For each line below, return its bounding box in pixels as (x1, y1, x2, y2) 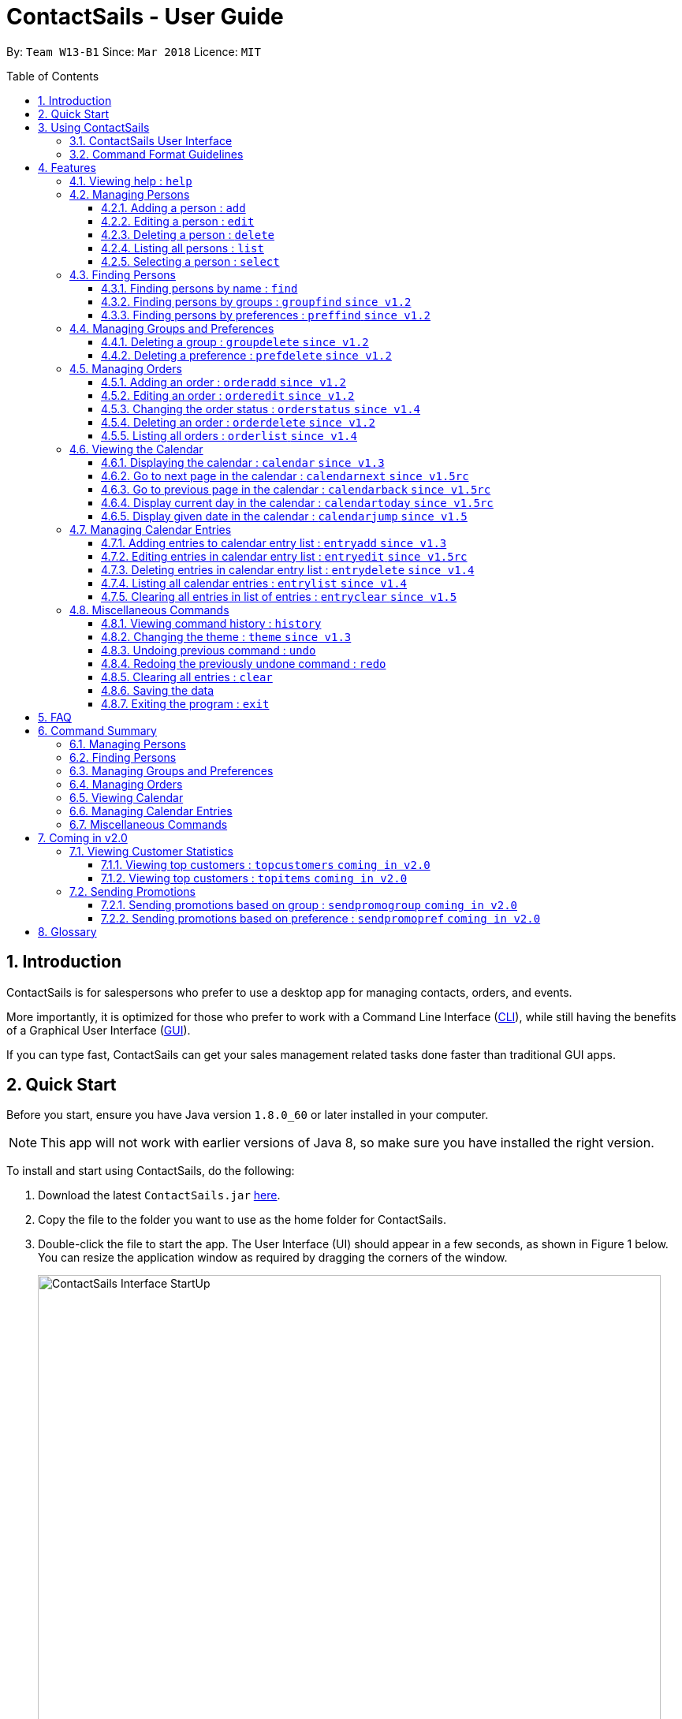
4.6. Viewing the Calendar (69, 442, 203, 456)
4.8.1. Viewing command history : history (101, 616, 322, 630)
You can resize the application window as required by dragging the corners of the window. (38, 1251, 508, 1265)
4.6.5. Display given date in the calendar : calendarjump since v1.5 (101, 509, 468, 523)
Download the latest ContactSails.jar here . (38, 1188, 281, 1203)
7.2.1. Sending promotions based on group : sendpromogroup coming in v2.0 (101, 897, 518, 912)
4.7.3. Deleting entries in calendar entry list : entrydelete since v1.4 (101, 562, 475, 576)
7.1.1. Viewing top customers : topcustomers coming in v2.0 (101, 857, 430, 871)
